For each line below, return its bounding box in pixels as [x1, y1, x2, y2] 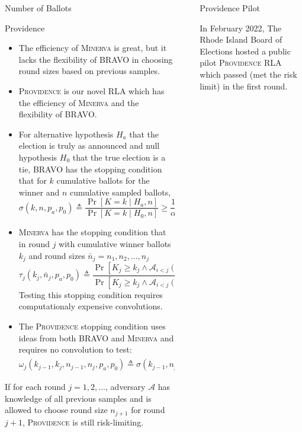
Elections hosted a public [200, 44, 291, 57]
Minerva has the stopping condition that [18, 226, 166, 238]
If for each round [5, 380, 66, 392]
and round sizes [28, 249, 85, 261]
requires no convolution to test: [18, 343, 132, 356]
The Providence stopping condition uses [18, 320, 166, 332]
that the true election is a [72, 151, 166, 163]
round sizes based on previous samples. [18, 65, 160, 77]
